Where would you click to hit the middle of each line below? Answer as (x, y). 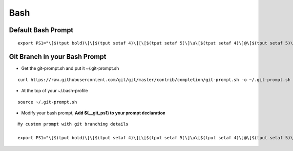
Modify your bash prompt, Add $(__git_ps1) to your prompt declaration (93, 113)
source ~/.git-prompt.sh (47, 102)
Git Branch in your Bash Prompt (58, 57)
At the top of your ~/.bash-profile (54, 91)
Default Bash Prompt (41, 30)
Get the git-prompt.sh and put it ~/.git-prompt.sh (70, 68)
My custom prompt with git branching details (73, 124)
